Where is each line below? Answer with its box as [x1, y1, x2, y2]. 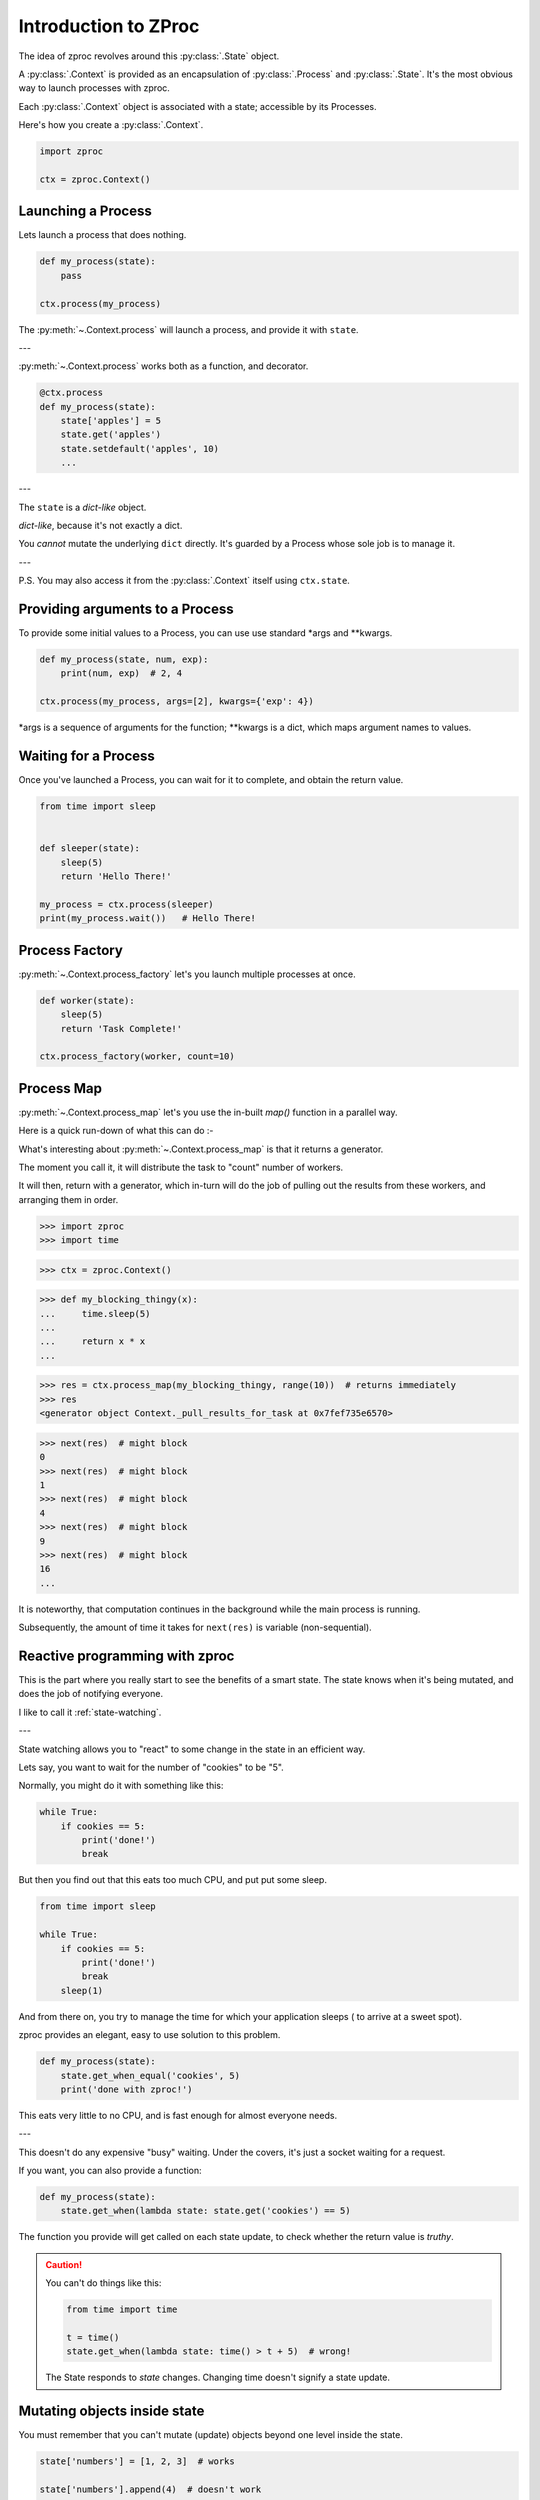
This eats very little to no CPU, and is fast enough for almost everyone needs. [18, 2109, 338, 2121]
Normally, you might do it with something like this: [18, 1780, 224, 1792]
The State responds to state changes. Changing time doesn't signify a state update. [45, 2371, 390, 2384]
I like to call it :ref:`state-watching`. [18, 1706, 162, 1718]
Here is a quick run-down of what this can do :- [18, 1125, 214, 1137]
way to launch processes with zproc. [18, 82, 170, 94]
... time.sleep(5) [39, 1308, 151, 1319]
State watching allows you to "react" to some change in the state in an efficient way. [18, 1743, 366, 1755]
